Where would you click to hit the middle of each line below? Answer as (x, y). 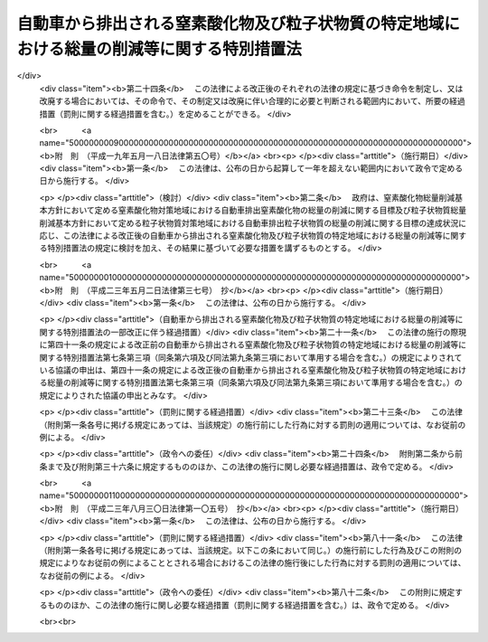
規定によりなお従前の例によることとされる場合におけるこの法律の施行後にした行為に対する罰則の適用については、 (253, 563)
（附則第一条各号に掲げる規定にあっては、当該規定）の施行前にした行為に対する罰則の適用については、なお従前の (253, 424)
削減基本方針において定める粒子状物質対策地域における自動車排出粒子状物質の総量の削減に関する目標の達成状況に (253, 222)
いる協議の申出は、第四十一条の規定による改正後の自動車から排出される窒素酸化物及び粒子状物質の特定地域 (241, 370)
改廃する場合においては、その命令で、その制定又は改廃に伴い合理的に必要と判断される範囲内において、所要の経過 (252, 101)
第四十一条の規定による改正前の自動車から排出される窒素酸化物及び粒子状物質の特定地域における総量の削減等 (253, 345)
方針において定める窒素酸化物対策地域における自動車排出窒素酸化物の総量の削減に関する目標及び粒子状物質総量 (257, 210)
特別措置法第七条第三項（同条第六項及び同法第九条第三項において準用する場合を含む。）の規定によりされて (263, 357)
